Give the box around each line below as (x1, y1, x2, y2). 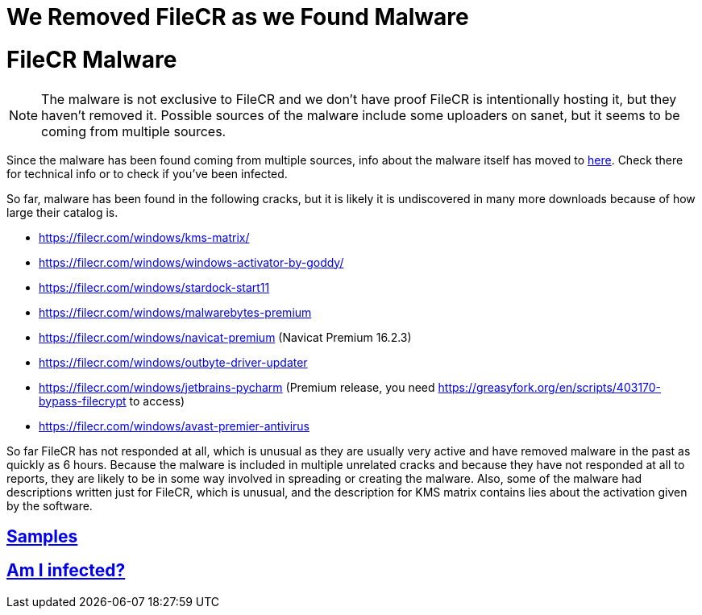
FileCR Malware (6, 45, 177, 73)
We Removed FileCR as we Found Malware (6, 3, 469, 31)
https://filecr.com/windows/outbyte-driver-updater (39, 355, 308, 369)
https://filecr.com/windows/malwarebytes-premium (39, 305, 312, 319)
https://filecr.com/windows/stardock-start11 (39, 280, 270, 294)
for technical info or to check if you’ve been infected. (6, 166, 288, 181)
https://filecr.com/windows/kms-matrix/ (39, 230, 250, 244)
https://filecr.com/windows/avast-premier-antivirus (39, 418, 309, 433)
